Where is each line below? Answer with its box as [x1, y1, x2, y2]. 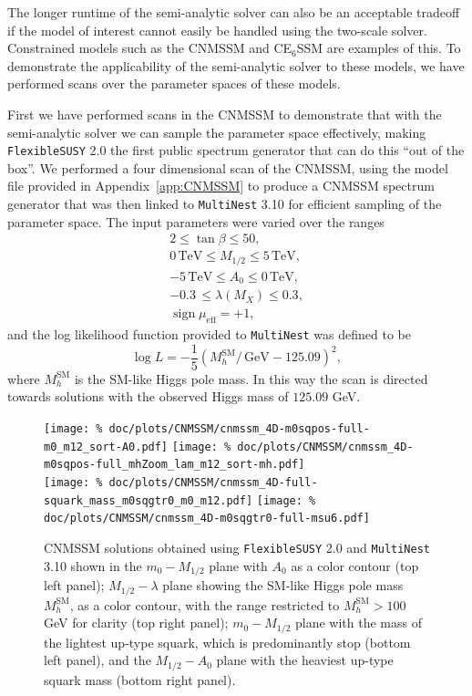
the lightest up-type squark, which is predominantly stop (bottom [44, 632, 411, 651]
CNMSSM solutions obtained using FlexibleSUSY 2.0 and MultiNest [44, 537, 431, 556]
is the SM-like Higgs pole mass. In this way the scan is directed [74, 369, 428, 388]
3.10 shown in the [44, 556, 142, 575]
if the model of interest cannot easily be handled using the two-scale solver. [7, 20, 427, 39]
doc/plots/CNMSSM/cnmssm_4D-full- [108, 475, 318, 489]
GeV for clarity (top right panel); [44, 613, 229, 632]
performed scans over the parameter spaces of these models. [7, 74, 341, 93]
